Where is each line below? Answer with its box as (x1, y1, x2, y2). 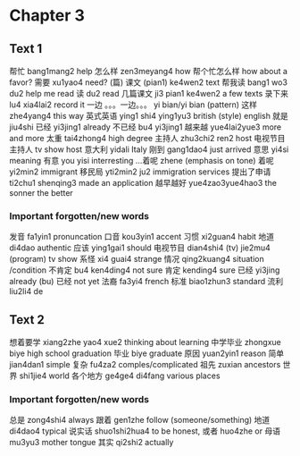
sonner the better (9, 188, 73, 198)
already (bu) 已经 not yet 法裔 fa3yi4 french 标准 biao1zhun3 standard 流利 (9, 276, 284, 287)
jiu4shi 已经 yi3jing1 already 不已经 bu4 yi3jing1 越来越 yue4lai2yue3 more (9, 122, 282, 132)
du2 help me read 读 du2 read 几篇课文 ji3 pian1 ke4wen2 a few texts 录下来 (9, 89, 288, 98)
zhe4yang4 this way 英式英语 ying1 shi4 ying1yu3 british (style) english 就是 (9, 111, 288, 121)
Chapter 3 (9, 5, 85, 26)
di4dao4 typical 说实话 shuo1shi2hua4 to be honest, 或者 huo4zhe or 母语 (9, 426, 281, 436)
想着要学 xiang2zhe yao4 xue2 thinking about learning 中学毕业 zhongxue (9, 337, 281, 348)
